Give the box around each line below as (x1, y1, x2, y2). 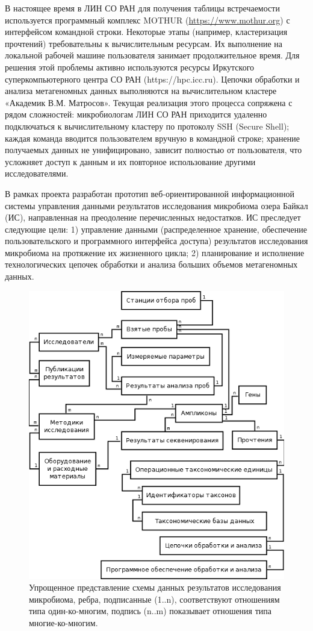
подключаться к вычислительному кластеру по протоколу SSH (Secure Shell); (5, 119, 290, 132)
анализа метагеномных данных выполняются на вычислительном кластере (5, 84, 277, 97)
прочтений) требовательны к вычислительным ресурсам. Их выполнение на (5, 37, 283, 49)
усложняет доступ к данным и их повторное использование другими (5, 155, 256, 168)
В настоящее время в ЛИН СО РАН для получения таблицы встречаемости (5, 2, 280, 14)
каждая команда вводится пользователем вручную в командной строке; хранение (5, 131, 300, 144)
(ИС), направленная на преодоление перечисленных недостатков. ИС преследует (5, 211, 301, 224)
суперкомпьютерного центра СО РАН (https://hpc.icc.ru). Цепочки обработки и (5, 72, 300, 85)
